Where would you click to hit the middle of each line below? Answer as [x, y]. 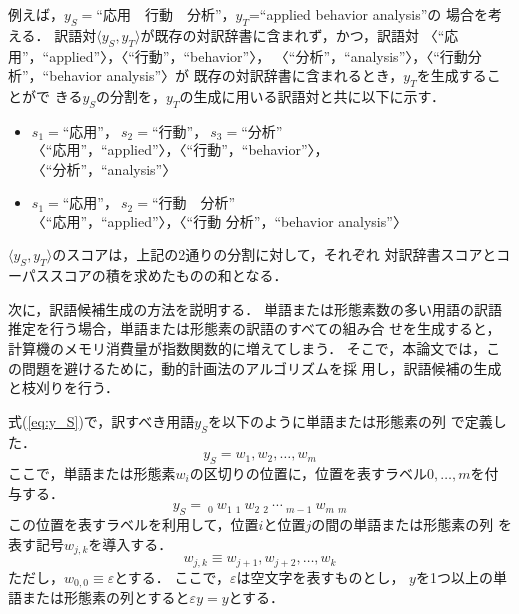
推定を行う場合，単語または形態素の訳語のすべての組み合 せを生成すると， [254, 328]
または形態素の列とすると [105, 596]
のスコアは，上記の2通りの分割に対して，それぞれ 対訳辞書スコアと [274, 254]
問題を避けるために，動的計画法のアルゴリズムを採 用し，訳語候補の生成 [261, 367]
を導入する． [130, 543]
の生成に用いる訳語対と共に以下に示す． [312, 95]
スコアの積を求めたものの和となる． [168, 275]
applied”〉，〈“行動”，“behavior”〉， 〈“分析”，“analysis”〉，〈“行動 [258, 55]
